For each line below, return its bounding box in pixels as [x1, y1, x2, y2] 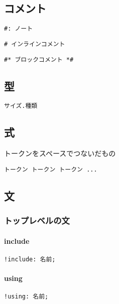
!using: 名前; [4, 293, 49, 300]
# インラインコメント [4, 40, 65, 48]
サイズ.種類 [4, 102, 38, 110]
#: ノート [4, 25, 33, 33]
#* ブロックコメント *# [4, 56, 74, 63]
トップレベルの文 [4, 214, 70, 227]
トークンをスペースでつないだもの [4, 148, 116, 159]
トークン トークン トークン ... [4, 166, 97, 173]
